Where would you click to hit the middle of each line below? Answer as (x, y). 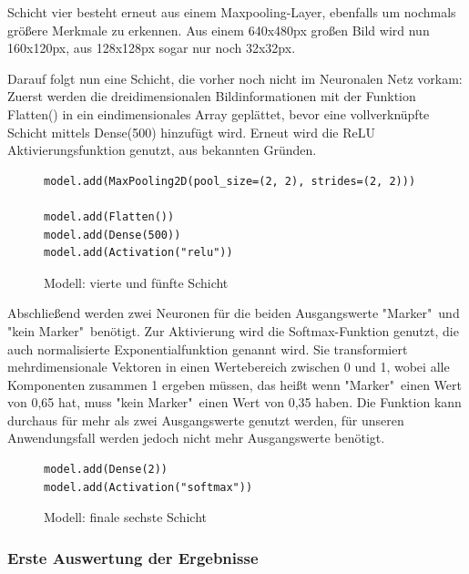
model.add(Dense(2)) (106, 470)
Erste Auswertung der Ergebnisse (133, 557)
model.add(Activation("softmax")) (148, 487)
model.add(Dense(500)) (112, 235)
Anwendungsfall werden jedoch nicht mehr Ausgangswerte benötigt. (196, 438)
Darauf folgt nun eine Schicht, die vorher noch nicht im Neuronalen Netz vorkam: (235, 78)
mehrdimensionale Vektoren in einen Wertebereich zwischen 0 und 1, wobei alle (229, 367)
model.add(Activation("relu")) (138, 253)
